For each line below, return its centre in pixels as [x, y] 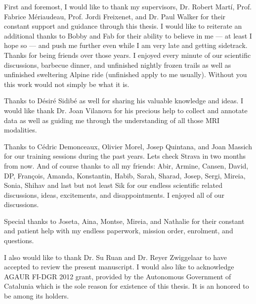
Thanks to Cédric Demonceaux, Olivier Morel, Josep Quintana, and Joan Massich [128, 146]
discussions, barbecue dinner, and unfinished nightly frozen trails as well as [118, 65]
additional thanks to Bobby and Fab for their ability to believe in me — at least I [128, 35]
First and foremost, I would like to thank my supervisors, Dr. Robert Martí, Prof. [128, 6]
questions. [19, 240]
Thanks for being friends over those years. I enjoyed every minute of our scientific [128, 55]
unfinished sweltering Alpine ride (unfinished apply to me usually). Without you [126, 74]
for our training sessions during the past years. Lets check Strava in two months [125, 156]
